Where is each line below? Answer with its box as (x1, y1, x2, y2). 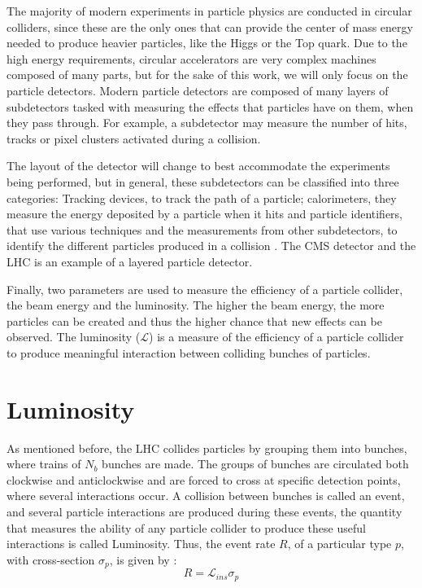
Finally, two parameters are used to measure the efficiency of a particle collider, (7, 280, 403, 297)
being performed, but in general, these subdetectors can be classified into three (7, 173, 399, 190)
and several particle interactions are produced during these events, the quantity (7, 502, 402, 520)
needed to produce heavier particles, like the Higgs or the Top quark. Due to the (7, 34, 407, 51)
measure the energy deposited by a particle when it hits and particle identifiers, (7, 205, 403, 222)
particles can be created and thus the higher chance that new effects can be (7, 312, 382, 329)
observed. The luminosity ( (7, 328, 141, 345)
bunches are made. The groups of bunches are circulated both (102, 455, 409, 472)
